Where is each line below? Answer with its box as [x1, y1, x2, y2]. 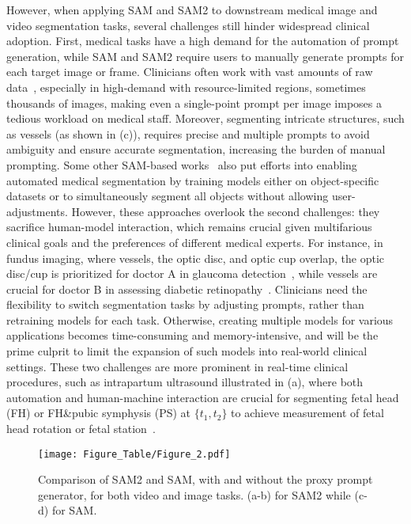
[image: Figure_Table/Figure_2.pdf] [38, 448, 231, 460]
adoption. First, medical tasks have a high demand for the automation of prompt [6, 32, 399, 49]
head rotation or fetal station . [6, 420, 156, 437]
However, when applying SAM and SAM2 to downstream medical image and [6, 2, 378, 17]
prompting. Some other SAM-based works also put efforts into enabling [6, 156, 357, 173]
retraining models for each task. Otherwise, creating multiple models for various [6, 311, 394, 328]
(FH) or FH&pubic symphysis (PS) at [6, 404, 191, 421]
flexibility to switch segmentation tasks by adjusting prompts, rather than [6, 296, 364, 313]
